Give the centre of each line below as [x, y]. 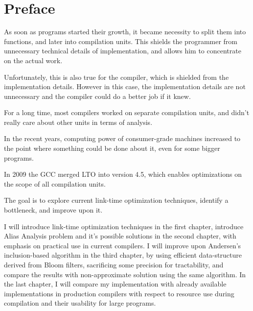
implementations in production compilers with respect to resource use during [119, 293]
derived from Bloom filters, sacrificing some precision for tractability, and [114, 264]
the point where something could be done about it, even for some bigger [112, 148]
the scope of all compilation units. [55, 183]
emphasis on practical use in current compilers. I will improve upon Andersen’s [123, 245]
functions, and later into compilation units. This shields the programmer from [121, 41]
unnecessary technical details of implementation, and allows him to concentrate [123, 51]
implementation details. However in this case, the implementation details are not [125, 86]
